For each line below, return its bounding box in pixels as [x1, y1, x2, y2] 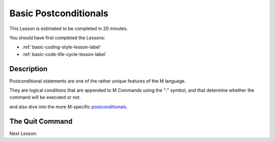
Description [9, 64, 48, 73]
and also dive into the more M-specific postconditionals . [9, 103, 128, 109]
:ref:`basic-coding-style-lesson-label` [22, 44, 101, 50]
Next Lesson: [9, 130, 38, 136]
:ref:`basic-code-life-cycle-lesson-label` [22, 51, 107, 57]
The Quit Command [9, 117, 73, 126]
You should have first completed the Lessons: [9, 35, 105, 41]
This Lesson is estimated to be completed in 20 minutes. [9, 25, 128, 32]
